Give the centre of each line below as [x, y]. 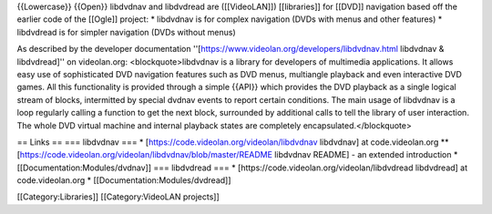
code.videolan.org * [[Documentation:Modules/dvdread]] [124, 180]
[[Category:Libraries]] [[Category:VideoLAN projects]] [118, 197]
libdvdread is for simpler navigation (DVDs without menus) [126, 32]
